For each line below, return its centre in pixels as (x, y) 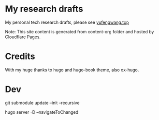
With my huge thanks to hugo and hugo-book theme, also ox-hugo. (72, 70)
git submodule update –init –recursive (42, 103)
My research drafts (44, 9)
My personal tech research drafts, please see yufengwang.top (67, 22)
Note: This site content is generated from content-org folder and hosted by (79, 31)
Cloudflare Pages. (23, 37)
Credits (20, 56)
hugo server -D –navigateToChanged (42, 112)
